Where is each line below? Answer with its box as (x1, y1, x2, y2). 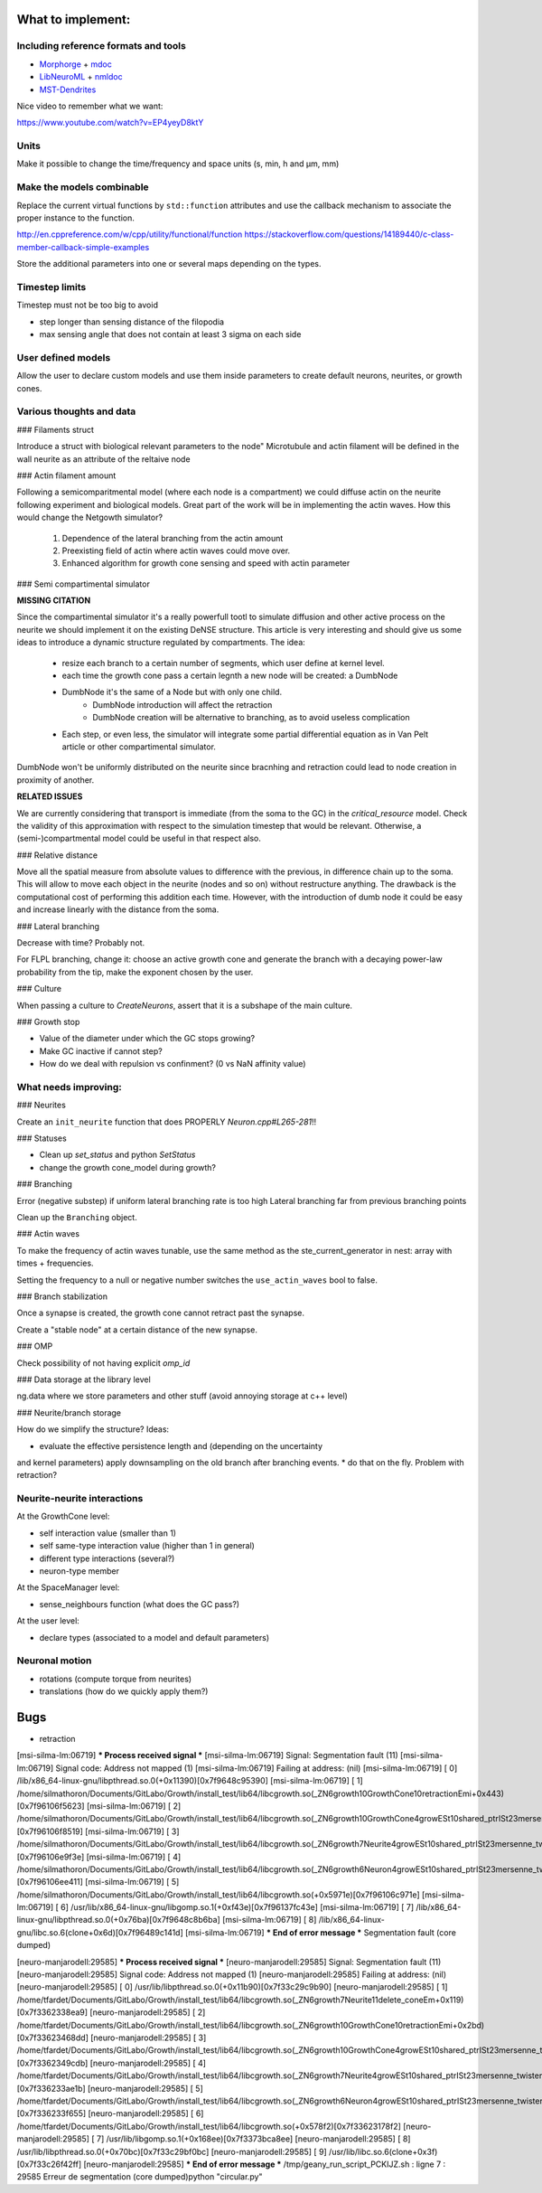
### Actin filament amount (16, 470, 117, 481)
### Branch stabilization (16, 1291, 108, 1302)
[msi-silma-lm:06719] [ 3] (84, 1826, 180, 1837)
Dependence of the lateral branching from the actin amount (61, 532, 284, 543)
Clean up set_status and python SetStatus (39, 1149, 196, 1161)
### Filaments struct (16, 424, 95, 435)
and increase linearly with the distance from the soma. (16, 904, 220, 915)
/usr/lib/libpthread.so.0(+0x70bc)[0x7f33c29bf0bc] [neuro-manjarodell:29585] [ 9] (16, 2146, 327, 2157)
